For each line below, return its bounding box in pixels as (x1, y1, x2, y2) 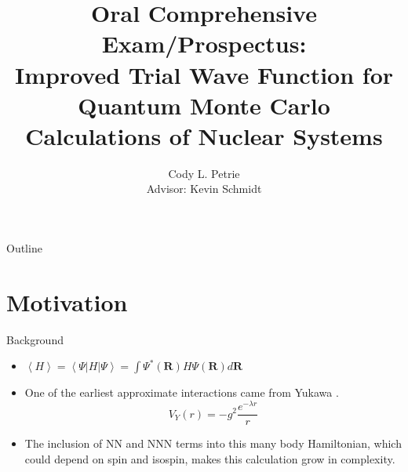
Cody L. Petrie (168, 165, 240, 181)
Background (6, 331, 64, 347)
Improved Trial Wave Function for (14, 58, 394, 90)
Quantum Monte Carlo (78, 89, 330, 121)
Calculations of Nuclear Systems (25, 119, 383, 151)
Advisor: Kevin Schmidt (146, 180, 262, 197)
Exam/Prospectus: (101, 27, 307, 60)
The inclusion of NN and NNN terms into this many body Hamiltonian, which (24, 435, 402, 452)
